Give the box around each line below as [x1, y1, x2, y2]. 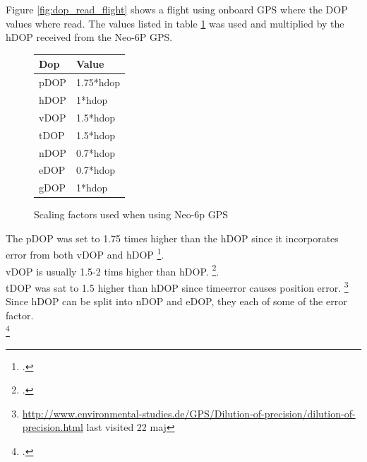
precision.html [22, 420, 83, 434]
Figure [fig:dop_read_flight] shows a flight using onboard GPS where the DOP [6, 2, 348, 16]
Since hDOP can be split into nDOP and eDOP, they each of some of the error [6, 294, 347, 309]
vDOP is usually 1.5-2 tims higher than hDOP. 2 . [6, 261, 219, 278]
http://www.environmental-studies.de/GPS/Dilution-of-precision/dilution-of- [22, 405, 356, 420]
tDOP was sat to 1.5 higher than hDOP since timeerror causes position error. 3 [6, 278, 349, 295]
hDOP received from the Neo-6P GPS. [6, 30, 173, 45]
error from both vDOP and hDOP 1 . [6, 245, 164, 262]
